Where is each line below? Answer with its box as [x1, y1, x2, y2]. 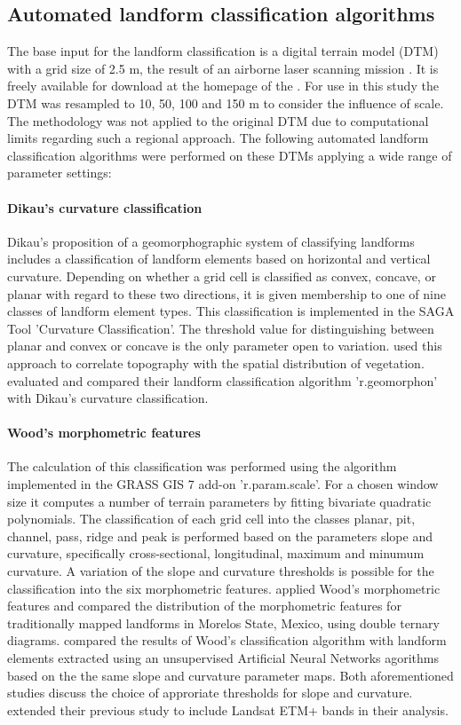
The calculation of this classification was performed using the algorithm [7, 457, 397, 476]
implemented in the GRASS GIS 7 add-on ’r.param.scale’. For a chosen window [7, 475, 439, 493]
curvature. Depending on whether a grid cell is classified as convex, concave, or [7, 266, 436, 285]
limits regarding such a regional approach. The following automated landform [7, 129, 429, 147]
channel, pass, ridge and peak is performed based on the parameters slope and [7, 526, 433, 545]
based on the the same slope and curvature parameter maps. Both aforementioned [7, 666, 454, 684]
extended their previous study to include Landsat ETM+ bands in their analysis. [7, 700, 449, 719]
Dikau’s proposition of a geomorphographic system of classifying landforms [7, 232, 415, 250]
